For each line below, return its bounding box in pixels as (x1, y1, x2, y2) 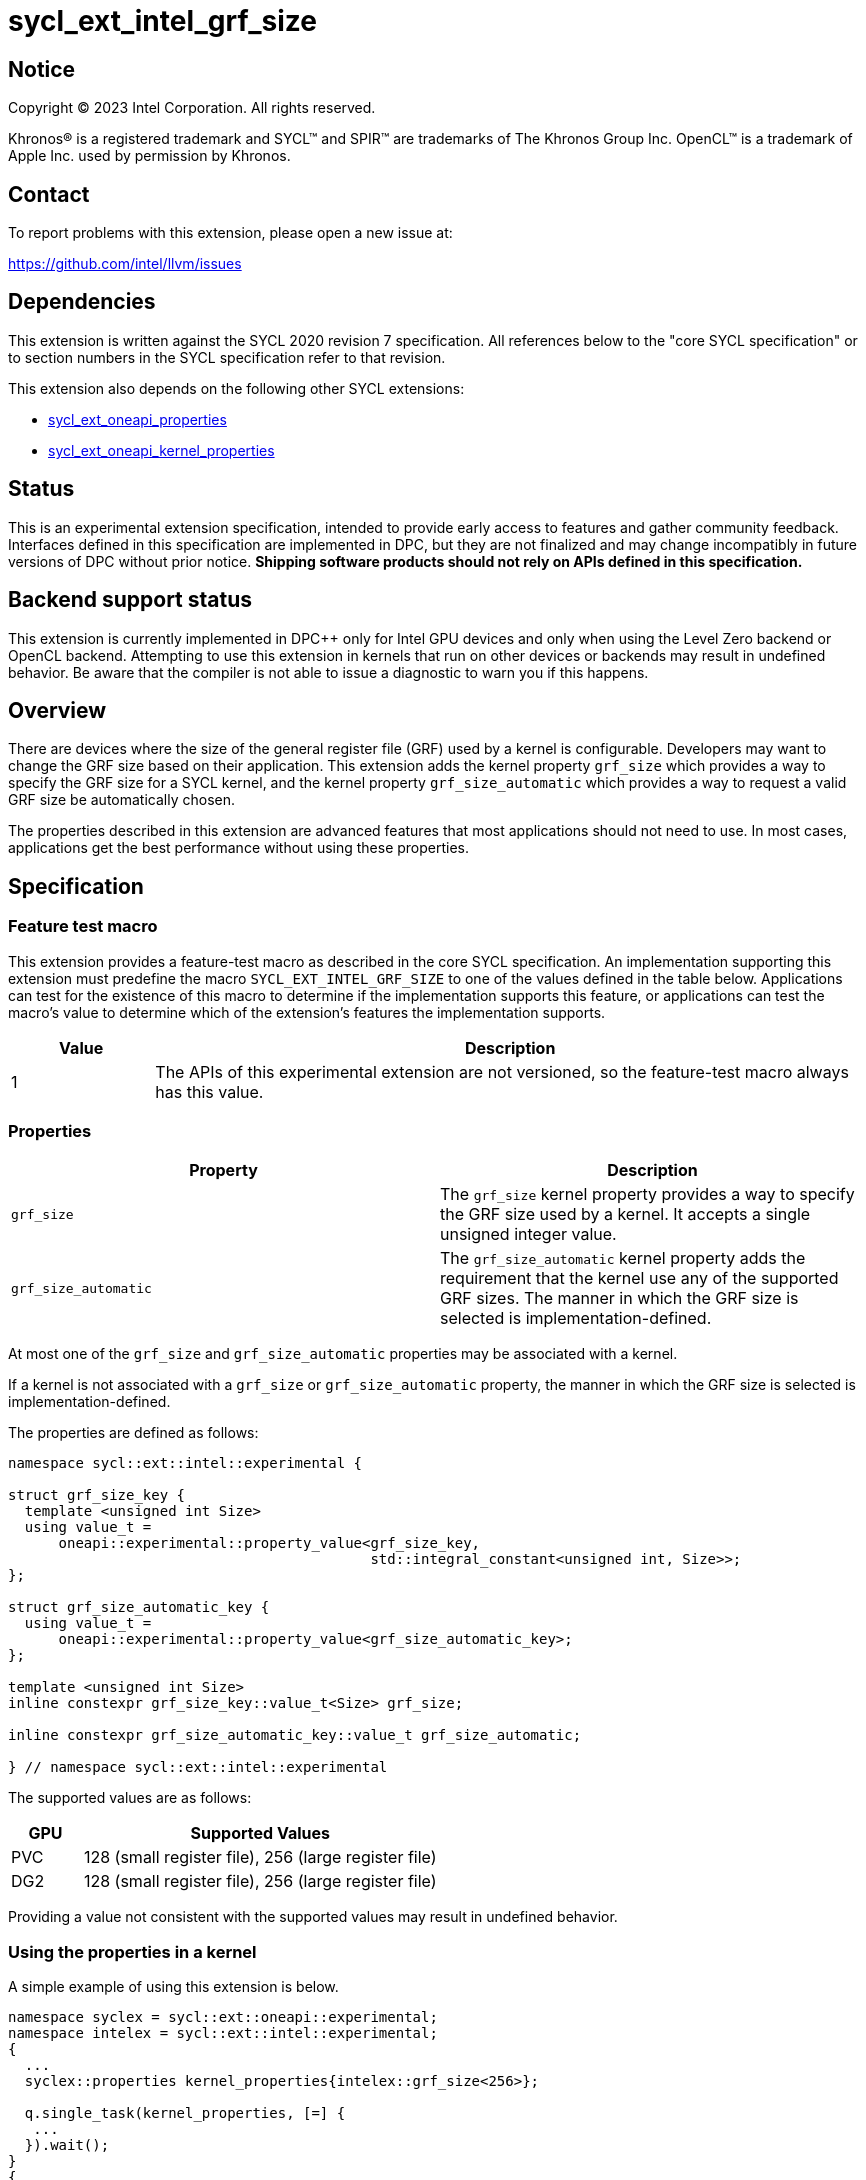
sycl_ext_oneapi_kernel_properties (48, 441, 275, 459)
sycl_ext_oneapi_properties (48, 410, 227, 428)
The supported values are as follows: (8, 1789, 252, 1807)
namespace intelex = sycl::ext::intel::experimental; (8, 2025, 438, 2042)
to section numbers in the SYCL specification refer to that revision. (8, 348, 446, 366)
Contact (8, 181, 90, 207)
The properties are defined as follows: (8, 1424, 259, 1442)
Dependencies (8, 289, 156, 315)
